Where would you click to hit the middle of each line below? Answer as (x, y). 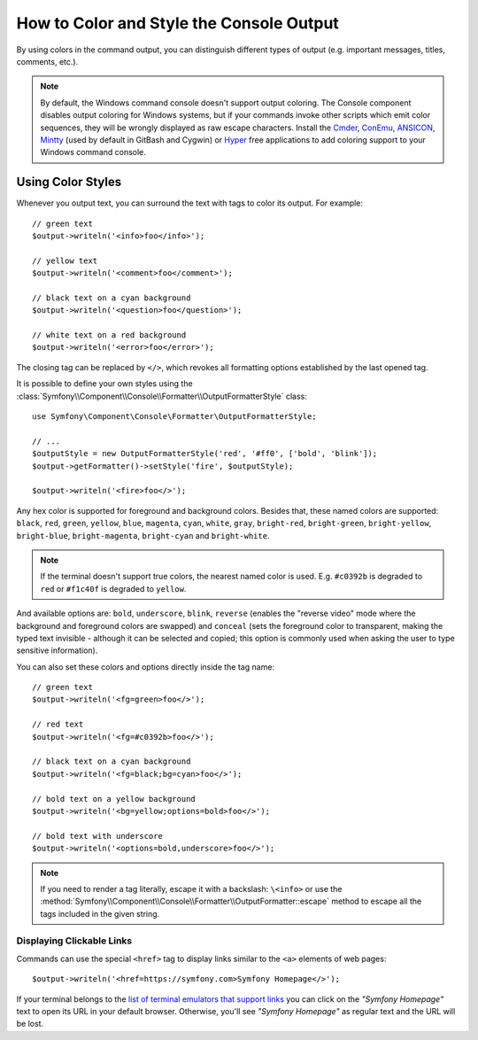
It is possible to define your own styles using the (105, 384)
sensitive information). (57, 650)
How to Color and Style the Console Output (178, 23)
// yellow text (65, 260)
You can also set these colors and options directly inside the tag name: (145, 667)
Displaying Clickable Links (74, 941)
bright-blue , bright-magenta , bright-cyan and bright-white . (143, 535)
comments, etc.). (47, 61)
